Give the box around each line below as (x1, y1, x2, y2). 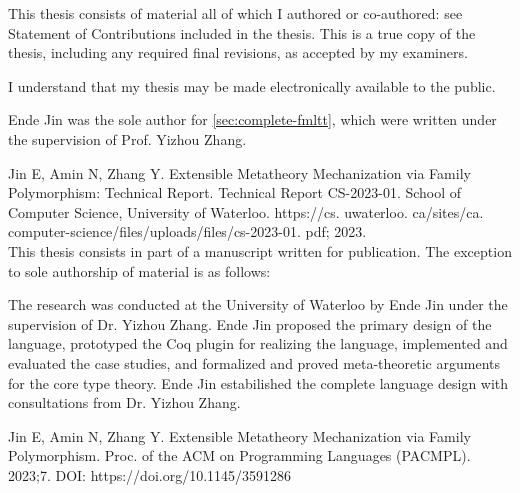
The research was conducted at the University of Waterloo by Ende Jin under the (8, 294, 508, 315)
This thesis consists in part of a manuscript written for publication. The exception (8, 240, 512, 261)
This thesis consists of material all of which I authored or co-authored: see (8, 3, 463, 23)
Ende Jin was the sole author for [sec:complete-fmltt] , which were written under (8, 109, 497, 130)
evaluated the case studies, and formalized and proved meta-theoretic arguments (8, 352, 500, 373)
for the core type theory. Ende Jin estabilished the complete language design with (8, 372, 509, 393)
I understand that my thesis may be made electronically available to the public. (8, 75, 496, 96)
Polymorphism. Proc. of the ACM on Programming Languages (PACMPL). (8, 445, 471, 466)
